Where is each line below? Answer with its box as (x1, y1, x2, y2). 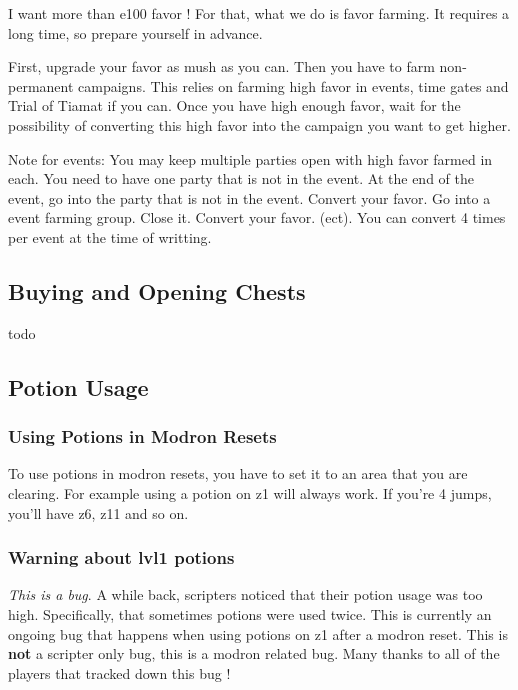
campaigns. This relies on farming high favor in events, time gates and (78, 75, 509, 96)
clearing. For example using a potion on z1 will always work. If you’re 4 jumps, (8, 482, 492, 503)
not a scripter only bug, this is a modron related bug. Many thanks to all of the (8, 643, 500, 664)
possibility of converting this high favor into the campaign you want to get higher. (8, 114, 511, 135)
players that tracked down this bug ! (8, 662, 231, 683)
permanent (8, 75, 74, 96)
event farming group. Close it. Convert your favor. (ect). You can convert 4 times (8, 207, 506, 228)
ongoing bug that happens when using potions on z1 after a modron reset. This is (8, 623, 508, 644)
